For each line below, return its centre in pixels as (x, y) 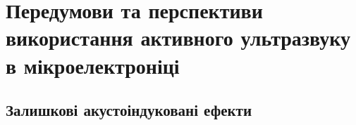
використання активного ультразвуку (178, 38)
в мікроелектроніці (93, 65)
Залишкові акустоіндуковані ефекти (129, 110)
